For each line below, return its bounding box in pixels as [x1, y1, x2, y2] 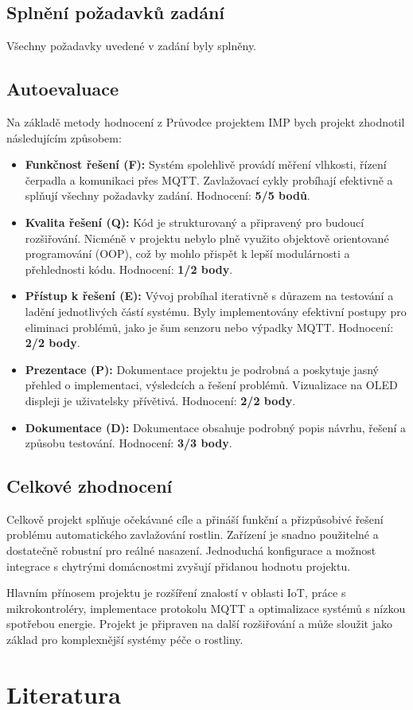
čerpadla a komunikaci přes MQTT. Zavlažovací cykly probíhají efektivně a [25, 171, 393, 188]
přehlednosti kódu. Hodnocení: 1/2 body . [25, 260, 233, 277]
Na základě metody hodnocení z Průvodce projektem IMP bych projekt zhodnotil [6, 114, 405, 130]
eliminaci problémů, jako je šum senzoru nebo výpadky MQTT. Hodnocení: [25, 318, 394, 335]
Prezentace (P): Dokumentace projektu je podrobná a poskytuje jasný [25, 361, 379, 377]
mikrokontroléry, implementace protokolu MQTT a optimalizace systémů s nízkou [6, 599, 406, 616]
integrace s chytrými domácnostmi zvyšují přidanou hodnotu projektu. [6, 557, 351, 574]
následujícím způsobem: [6, 129, 122, 146]
